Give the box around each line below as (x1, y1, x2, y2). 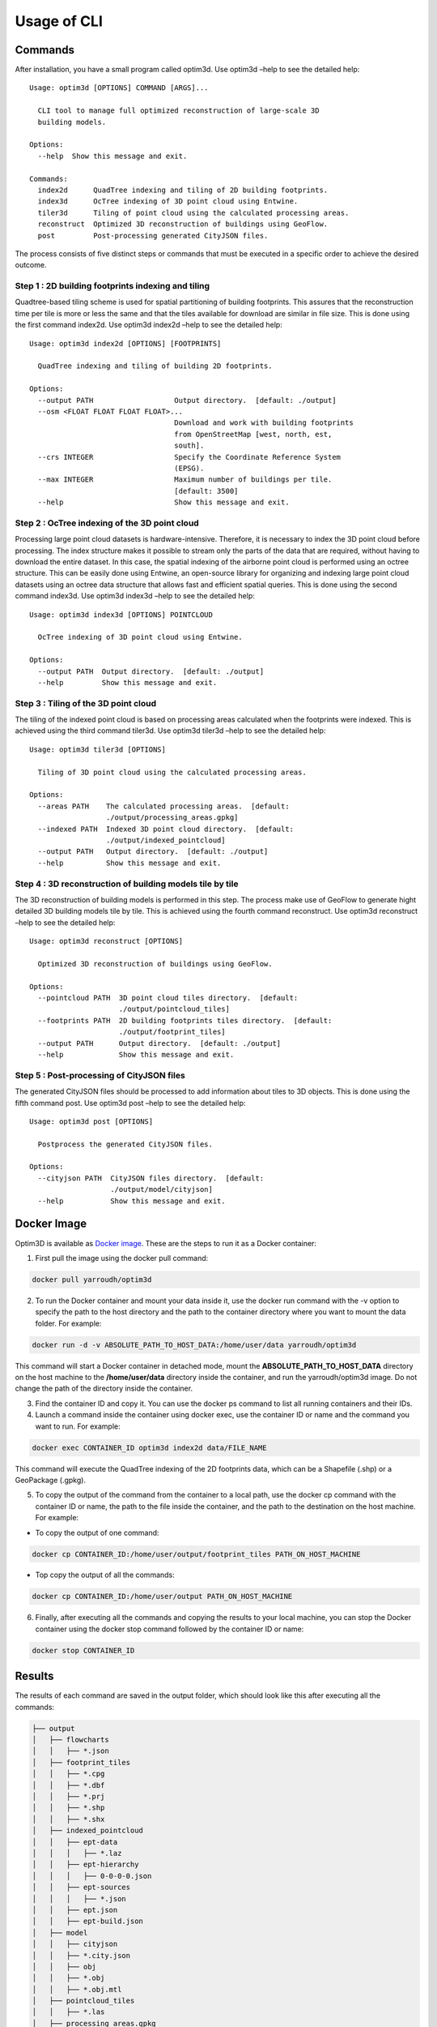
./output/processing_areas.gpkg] (105, 813, 239, 822)
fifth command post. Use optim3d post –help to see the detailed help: (15, 1098, 246, 1108)
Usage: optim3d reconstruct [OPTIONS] (29, 936, 184, 946)
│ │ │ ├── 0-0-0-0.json (32, 1871, 152, 1880)
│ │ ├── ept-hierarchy (32, 1860, 139, 1869)
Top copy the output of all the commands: (35, 1570, 176, 1580)
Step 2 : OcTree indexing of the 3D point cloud (15, 517, 200, 529)
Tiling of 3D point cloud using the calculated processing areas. (37, 767, 307, 777)
